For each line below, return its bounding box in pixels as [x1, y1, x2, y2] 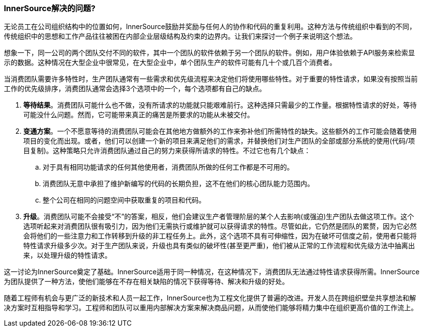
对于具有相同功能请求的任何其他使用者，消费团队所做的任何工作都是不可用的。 [43, 163, 294, 172]
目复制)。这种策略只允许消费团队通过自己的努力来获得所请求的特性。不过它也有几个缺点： [23, 146, 311, 155]
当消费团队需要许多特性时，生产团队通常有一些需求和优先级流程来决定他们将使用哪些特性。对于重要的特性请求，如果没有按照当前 [4, 75, 418, 83]
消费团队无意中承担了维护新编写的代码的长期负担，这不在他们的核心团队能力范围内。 [43, 179, 314, 188]
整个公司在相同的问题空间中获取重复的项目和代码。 [43, 196, 205, 205]
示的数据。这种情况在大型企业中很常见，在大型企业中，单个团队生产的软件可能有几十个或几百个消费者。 [4, 58, 336, 67]
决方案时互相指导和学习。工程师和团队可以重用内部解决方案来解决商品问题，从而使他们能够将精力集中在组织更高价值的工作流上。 [4, 303, 418, 312]
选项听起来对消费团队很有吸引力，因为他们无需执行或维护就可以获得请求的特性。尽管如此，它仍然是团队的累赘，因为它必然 [23, 222, 417, 231]
